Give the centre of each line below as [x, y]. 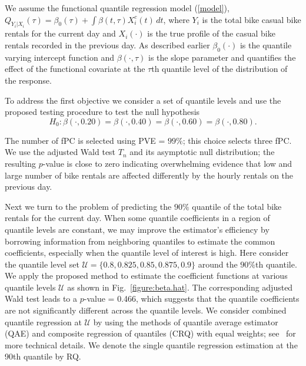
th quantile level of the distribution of [219, 69]
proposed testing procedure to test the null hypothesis [102, 112]
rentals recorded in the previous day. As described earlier [107, 44]
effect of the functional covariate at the [75, 69]
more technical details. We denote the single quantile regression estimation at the [151, 344]
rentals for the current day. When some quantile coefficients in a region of [137, 218]
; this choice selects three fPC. [237, 140]
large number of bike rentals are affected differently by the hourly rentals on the [149, 175]
